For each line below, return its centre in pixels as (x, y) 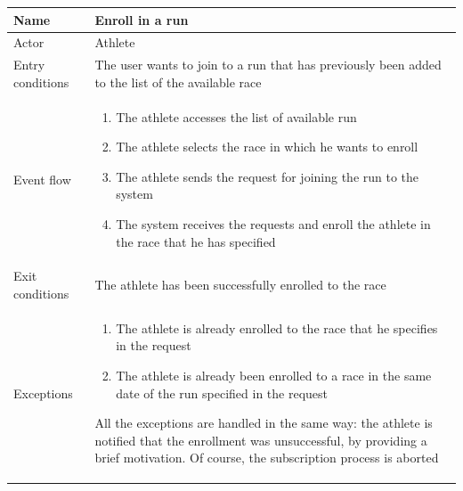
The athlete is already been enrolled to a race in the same (274, 376)
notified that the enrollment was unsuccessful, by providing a (261, 440)
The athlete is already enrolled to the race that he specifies (277, 327)
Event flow (42, 179)
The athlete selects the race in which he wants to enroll (267, 147)
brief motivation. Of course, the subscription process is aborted (267, 458)
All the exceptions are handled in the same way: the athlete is (264, 423)
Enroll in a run (142, 19)
